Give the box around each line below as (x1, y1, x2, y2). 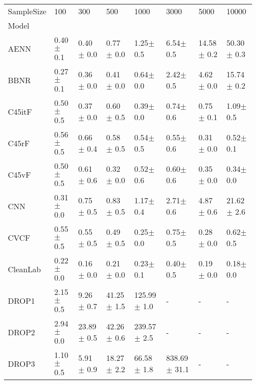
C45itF (8, 105, 32, 117)
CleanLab (8, 263, 41, 275)
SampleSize (8, 5, 47, 17)
